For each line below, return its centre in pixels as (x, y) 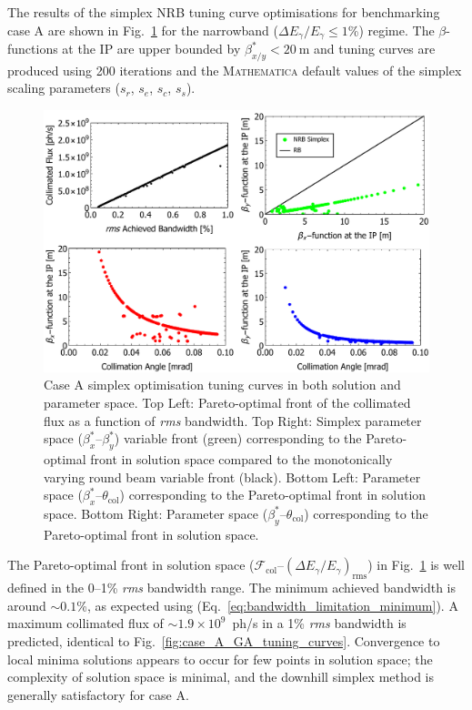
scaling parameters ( (64, 88)
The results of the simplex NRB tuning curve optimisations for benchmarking (224, 12)
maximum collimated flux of (85, 623)
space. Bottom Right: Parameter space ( (156, 513)
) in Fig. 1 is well (416, 565)
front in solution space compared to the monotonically (241, 458)
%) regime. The (391, 30)
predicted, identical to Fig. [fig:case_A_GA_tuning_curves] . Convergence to (224, 640)
